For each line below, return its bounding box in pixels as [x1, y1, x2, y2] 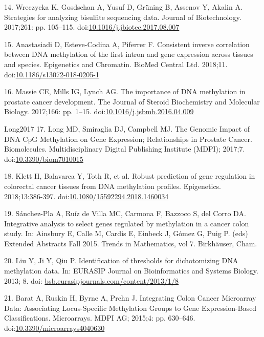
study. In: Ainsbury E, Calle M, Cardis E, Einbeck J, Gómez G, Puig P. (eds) [4, 228, 248, 239]
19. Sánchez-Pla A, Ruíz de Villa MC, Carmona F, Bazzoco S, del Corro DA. [4, 208, 246, 219]
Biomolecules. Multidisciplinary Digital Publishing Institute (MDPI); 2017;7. [4, 143, 245, 154]
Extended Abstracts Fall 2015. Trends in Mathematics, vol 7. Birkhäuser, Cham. [4, 238, 257, 248]
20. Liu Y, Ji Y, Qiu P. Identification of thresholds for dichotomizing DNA [4, 255, 238, 266]
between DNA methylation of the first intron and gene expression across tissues [4, 49, 253, 59]
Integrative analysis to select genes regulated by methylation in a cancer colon [4, 218, 249, 228]
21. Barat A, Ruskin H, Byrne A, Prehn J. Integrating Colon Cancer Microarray [4, 292, 256, 303]
